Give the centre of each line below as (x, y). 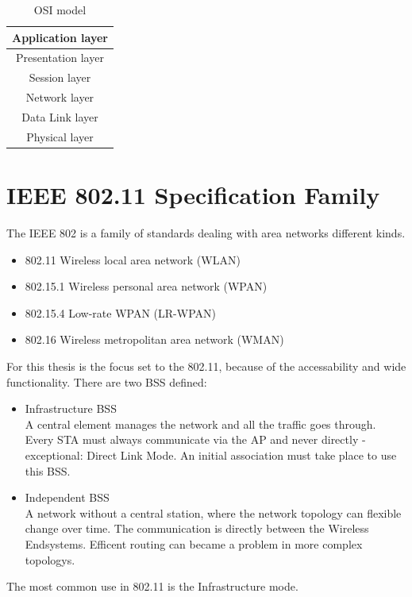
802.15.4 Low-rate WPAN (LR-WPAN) (120, 312)
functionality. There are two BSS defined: (107, 381)
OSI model (60, 10)
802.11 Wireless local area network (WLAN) (133, 259)
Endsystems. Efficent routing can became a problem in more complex (194, 543)
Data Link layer (60, 116)
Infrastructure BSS (71, 408)
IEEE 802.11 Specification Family (193, 195)
